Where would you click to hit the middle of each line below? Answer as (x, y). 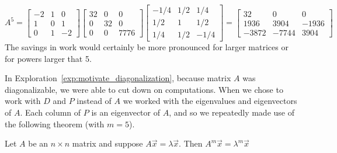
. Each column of (51, 112)
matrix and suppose (107, 143)
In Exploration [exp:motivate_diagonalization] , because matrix (118, 78)
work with (23, 101)
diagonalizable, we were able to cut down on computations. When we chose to (144, 89)
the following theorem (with (55, 124)
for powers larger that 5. (48, 58)
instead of (94, 101)
